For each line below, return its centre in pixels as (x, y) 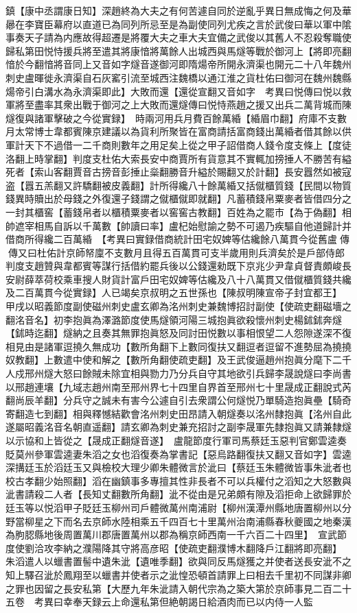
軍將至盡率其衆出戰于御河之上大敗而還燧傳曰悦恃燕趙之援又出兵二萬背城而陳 (178, 105)
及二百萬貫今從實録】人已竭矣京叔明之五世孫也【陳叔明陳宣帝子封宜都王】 (171, 292)
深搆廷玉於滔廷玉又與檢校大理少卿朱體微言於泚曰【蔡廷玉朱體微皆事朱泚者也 (178, 467)
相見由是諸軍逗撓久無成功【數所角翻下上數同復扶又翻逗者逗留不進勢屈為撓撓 (178, 346)
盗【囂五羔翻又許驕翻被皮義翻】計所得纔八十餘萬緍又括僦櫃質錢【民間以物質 (178, 185)
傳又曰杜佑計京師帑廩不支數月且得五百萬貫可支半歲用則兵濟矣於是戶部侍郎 (176, 252)
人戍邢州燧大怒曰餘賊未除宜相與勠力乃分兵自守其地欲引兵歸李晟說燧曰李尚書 (178, 373)
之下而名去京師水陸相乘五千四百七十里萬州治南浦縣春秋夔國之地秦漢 (197, 521)
